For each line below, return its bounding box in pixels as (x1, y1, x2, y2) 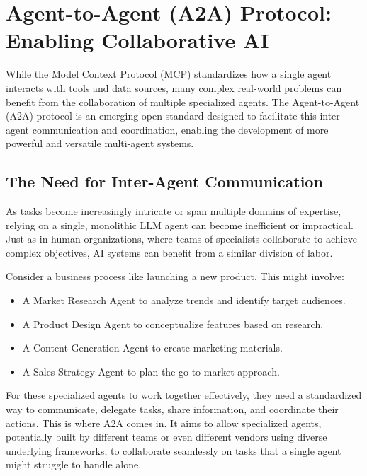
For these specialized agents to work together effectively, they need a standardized (6, 388, 362, 402)
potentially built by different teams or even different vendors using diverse (6, 429, 327, 444)
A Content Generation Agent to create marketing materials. (22, 340, 283, 355)
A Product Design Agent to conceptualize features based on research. (22, 316, 324, 331)
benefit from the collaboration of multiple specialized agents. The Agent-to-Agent (6, 94, 360, 109)
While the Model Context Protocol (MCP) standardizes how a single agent (6, 66, 332, 81)
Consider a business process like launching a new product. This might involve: (6, 269, 344, 284)
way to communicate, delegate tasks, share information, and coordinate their (6, 402, 339, 417)
